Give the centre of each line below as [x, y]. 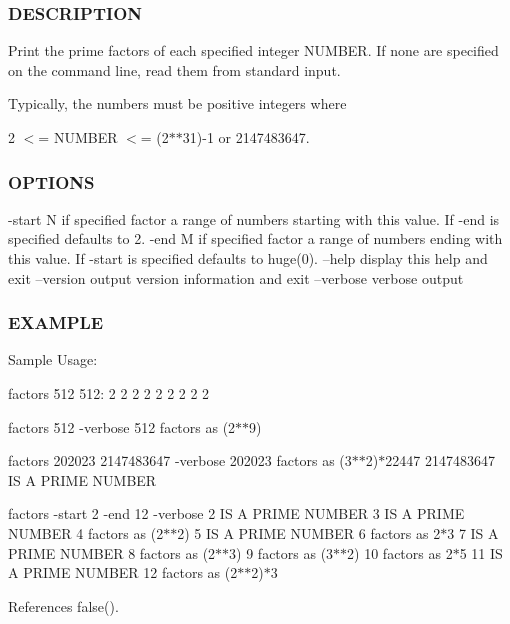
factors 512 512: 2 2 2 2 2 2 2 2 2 [109, 393]
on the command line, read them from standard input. [174, 69]
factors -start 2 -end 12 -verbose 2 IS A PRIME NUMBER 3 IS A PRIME [236, 513]
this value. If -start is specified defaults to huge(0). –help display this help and [248, 258]
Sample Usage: [53, 359]
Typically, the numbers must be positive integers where [177, 103]
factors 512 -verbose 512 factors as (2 [122, 426]
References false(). [63, 605]
